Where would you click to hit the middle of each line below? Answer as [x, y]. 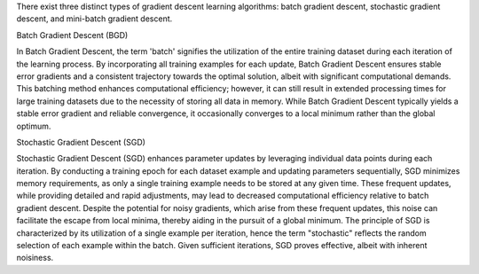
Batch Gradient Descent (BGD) [72, 35]
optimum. [34, 126]
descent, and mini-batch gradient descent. [94, 19]
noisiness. [35, 258]
